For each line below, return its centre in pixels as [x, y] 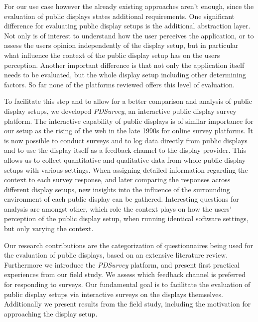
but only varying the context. [49, 228]
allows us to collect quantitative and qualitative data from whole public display [125, 160]
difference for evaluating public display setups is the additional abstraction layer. [127, 26]
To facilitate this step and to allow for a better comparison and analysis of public [128, 101]
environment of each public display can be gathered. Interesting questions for [122, 199]
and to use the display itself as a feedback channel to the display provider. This [125, 150]
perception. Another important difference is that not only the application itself [124, 65]
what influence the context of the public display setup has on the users [112, 55]
